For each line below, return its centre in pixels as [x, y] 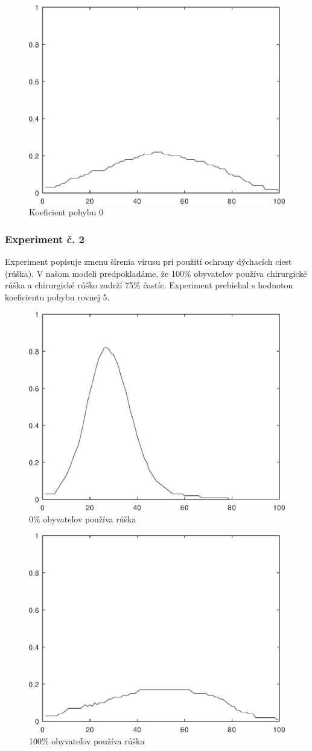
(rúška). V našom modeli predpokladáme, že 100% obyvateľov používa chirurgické [156, 273]
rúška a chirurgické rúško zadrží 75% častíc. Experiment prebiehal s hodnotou [149, 285]
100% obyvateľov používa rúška [87, 740]
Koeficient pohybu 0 [66, 212]
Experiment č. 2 [45, 239]
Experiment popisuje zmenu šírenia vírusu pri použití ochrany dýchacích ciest [148, 261]
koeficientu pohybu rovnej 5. [57, 296]
